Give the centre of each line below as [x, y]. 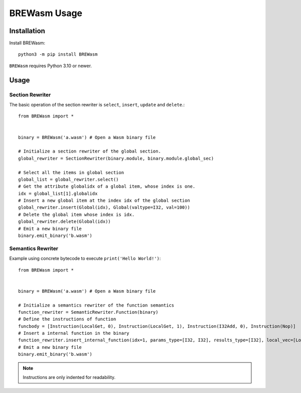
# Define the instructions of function [67, 319]
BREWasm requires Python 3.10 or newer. [51, 66]
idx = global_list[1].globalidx [58, 193]
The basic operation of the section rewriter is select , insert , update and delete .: [97, 105]
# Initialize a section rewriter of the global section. [90, 151]
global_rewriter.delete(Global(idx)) [65, 222]
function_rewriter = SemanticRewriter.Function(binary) [88, 312]
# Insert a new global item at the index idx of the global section [104, 201]
